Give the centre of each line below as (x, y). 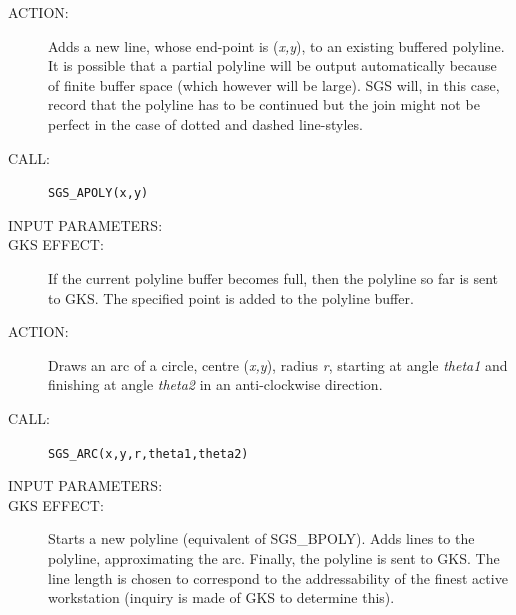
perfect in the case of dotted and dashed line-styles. (205, 123)
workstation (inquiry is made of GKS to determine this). (221, 597)
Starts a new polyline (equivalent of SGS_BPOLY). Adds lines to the (261, 538)
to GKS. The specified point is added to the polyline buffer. (231, 297)
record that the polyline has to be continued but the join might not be (264, 104)
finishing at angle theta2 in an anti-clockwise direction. (215, 384)
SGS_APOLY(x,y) (98, 193)
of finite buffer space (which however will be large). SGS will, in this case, (274, 84)
